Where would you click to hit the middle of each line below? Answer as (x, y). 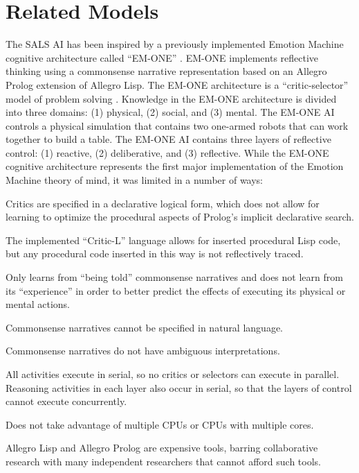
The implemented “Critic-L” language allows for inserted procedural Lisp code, (173, 240)
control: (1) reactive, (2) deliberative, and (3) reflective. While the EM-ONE (167, 152)
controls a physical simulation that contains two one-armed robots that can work (177, 125)
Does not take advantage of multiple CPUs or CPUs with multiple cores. (160, 424)
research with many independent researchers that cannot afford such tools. (163, 461)
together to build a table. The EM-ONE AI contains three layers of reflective (168, 139)
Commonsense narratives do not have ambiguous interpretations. (143, 351)
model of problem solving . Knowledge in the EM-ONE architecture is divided (171, 98)
